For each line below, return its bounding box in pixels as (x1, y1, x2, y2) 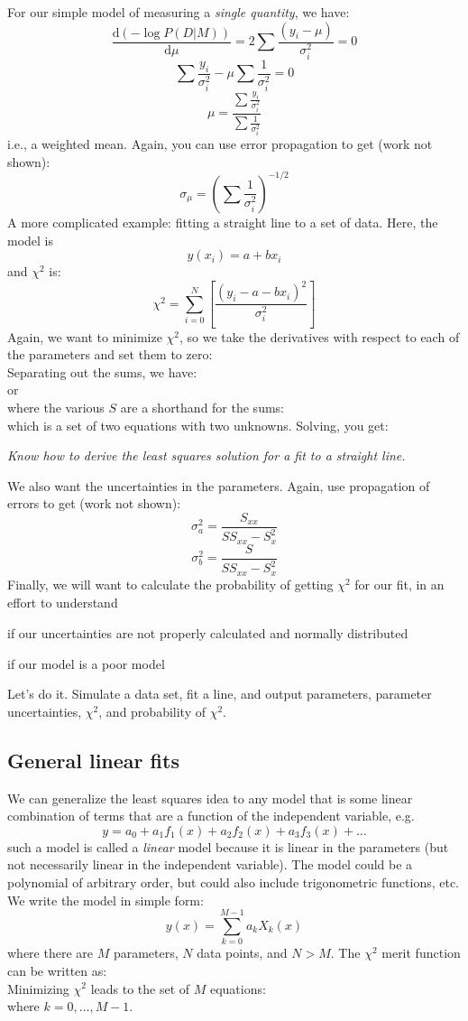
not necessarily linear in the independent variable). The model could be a (7, 855, 413, 874)
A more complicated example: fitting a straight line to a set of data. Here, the (7, 212, 438, 231)
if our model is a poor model (7, 654, 165, 673)
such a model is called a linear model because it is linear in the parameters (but (7, 837, 449, 856)
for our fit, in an (354, 574, 445, 593)
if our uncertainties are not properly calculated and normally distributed (7, 624, 408, 643)
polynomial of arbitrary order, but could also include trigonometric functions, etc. (7, 873, 460, 891)
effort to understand (7, 593, 118, 612)
